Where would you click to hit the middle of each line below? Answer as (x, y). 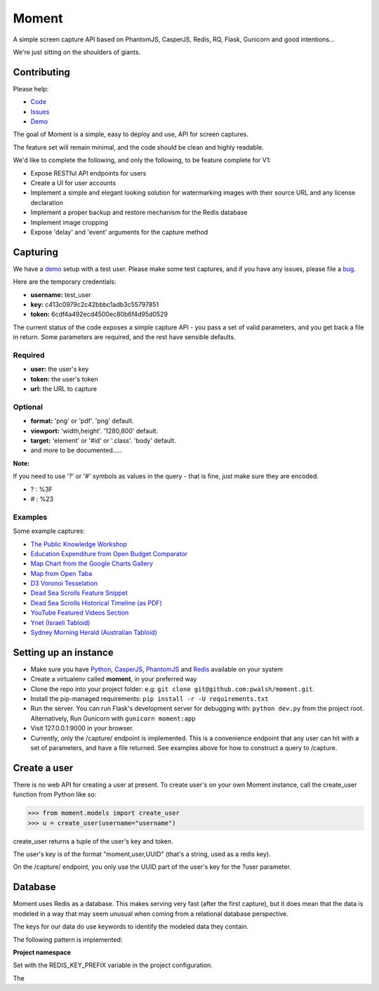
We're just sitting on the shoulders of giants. (77, 52)
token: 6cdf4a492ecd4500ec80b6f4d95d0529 (99, 314)
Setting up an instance (63, 652)
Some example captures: (49, 531)
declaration (47, 202)
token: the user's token (64, 379)
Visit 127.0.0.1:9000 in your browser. (82, 728)
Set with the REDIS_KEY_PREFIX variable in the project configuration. (113, 965)
